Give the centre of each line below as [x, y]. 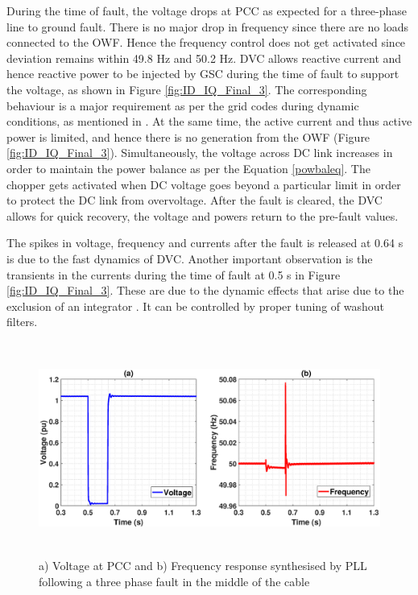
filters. [22, 322]
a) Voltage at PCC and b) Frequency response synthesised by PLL [203, 566]
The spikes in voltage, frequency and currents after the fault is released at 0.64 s [205, 243]
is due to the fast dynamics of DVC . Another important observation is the [190, 258]
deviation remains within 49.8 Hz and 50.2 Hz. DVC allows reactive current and [204, 58]
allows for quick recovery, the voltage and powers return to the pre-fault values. [203, 215]
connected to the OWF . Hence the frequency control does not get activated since [206, 42]
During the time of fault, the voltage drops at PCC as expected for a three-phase [207, 10]
